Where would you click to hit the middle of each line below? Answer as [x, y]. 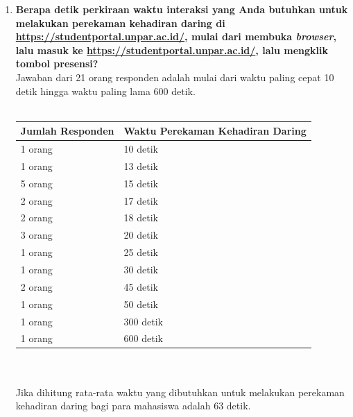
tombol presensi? [57, 63]
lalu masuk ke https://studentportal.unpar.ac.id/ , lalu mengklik [172, 50]
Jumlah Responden [67, 131]
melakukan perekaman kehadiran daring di [120, 23]
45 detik [141, 286]
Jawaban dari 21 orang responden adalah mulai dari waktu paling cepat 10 [175, 77]
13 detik [141, 165]
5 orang [36, 183]
